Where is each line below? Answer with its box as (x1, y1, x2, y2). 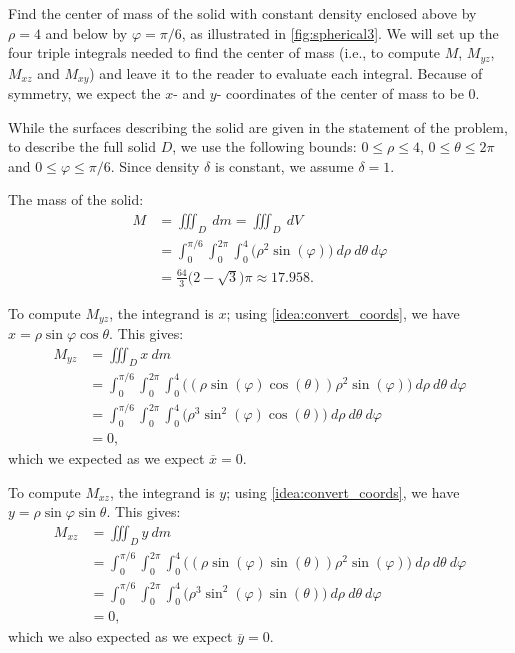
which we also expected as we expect (8, 626, 233, 647)
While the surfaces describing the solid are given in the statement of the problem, (8, 116, 508, 137)
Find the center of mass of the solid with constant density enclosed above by (8, 3, 477, 23)
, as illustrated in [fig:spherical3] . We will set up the (181, 22, 499, 43)
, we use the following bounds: (172, 136, 357, 157)
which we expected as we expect (8, 448, 205, 469)
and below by (45, 22, 128, 43)
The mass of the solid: (8, 189, 144, 210)
